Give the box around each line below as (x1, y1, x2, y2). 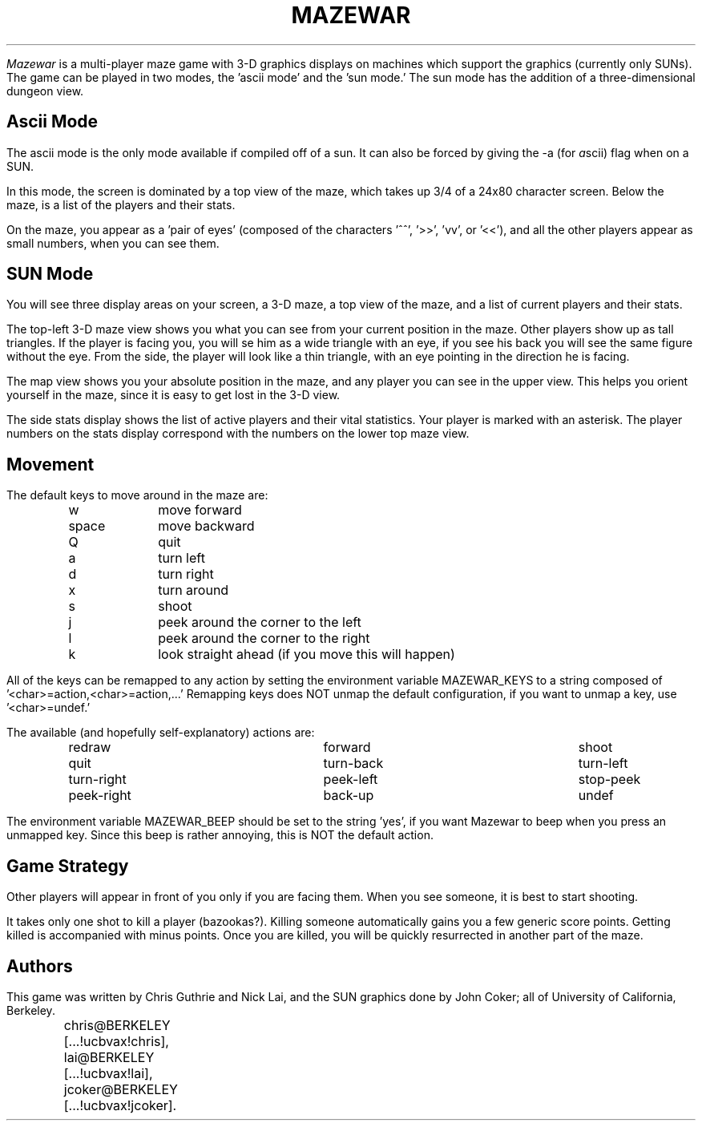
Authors (6, 955, 73, 976)
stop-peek (578, 771, 641, 788)
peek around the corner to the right (158, 630, 370, 647)
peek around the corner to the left (158, 614, 361, 631)
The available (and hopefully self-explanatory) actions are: (6, 725, 315, 740)
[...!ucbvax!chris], (63, 1032, 169, 1049)
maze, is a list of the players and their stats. (6, 197, 236, 212)
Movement (6, 454, 95, 475)
